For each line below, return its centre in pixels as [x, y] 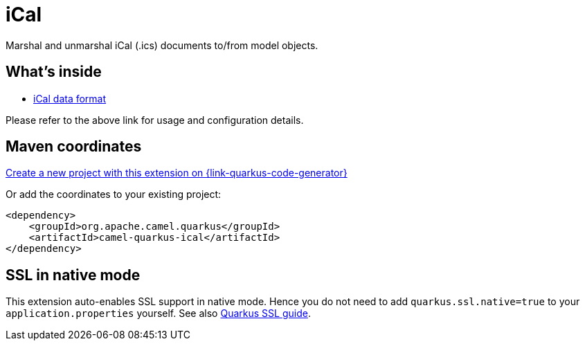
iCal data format [70, 98]
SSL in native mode [73, 275]
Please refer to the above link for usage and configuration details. [155, 120]
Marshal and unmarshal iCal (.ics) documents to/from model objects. [162, 45]
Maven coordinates [74, 147]
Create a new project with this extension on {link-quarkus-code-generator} [177, 173]
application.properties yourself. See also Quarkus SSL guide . [158, 313]
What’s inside [54, 72]
